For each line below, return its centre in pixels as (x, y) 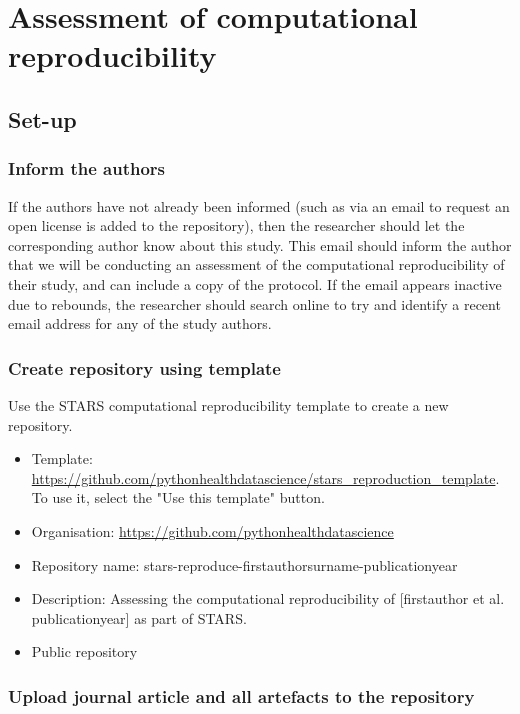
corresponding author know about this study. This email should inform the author (260, 244)
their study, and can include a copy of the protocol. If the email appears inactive (255, 283)
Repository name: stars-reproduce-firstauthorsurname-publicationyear (244, 564)
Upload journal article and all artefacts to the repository (241, 695)
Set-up (42, 118)
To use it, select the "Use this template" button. (178, 497)
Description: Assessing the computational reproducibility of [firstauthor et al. (268, 598)
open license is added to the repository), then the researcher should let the (236, 225)
